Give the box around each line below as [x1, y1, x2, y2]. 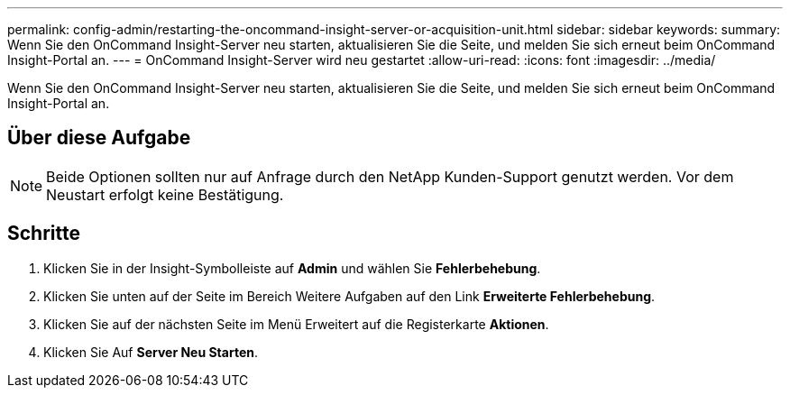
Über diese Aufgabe [7, 126, 191, 150]
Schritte [7, 222, 80, 245]
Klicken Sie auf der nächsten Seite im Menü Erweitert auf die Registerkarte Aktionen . [43, 316, 549, 332]
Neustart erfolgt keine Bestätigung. [46, 185, 284, 204]
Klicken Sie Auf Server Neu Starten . [43, 344, 258, 360]
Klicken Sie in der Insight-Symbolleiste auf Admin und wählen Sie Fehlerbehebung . [43, 260, 541, 276]
